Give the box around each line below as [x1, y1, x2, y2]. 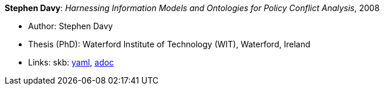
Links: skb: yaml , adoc [28, 57, 114, 67]
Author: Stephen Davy [28, 21, 113, 31]
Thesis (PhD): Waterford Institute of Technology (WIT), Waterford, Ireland [28, 39, 310, 49]
